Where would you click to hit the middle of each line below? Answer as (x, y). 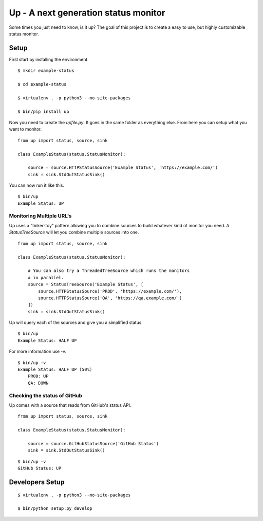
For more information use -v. (38, 351)
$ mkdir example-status (46, 71)
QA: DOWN (38, 383)
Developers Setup (37, 482)
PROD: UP (38, 376)
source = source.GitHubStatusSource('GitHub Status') (93, 443)
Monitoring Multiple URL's (40, 216)
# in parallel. (46, 278)
